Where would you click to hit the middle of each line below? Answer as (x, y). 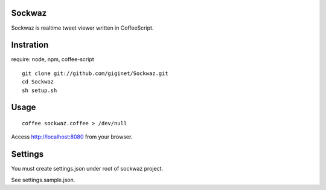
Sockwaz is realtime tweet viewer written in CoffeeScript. (82, 28)
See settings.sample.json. (43, 180)
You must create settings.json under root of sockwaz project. (87, 169)
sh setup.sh (40, 90)
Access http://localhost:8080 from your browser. (72, 137)
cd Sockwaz (38, 82)
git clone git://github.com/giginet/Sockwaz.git (95, 73)
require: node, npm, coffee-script (53, 59)
